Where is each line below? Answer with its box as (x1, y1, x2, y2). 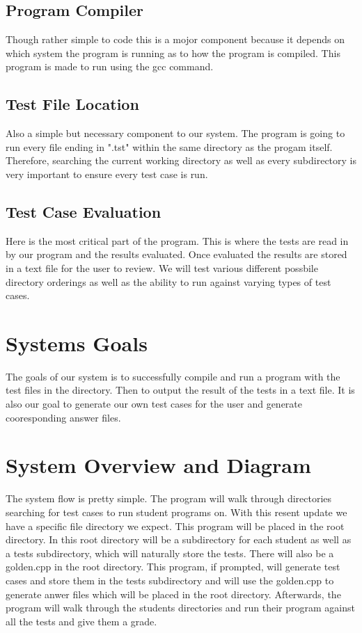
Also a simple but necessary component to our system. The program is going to (6, 126, 345, 141)
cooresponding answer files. (6, 410, 121, 424)
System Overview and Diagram (6, 451, 311, 479)
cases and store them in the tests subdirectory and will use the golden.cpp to (6, 572, 334, 587)
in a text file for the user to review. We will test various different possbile (6, 260, 318, 275)
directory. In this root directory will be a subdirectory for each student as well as (6, 532, 352, 547)
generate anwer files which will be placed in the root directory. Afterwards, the (6, 586, 341, 601)
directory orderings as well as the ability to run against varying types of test (6, 274, 331, 289)
